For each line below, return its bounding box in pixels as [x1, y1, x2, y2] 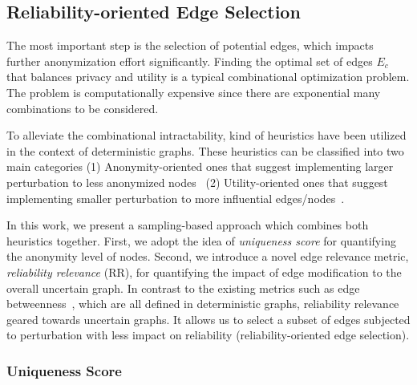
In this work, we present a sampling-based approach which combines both [6, 217, 369, 233]
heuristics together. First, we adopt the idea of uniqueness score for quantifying [6, 232, 396, 249]
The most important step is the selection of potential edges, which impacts [6, 37, 374, 54]
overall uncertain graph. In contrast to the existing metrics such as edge [6, 279, 360, 296]
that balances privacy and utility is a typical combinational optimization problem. [6, 68, 410, 85]
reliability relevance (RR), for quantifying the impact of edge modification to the [6, 263, 402, 280]
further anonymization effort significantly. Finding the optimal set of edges [6, 52, 373, 69]
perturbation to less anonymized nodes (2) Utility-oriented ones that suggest [6, 173, 388, 190]
